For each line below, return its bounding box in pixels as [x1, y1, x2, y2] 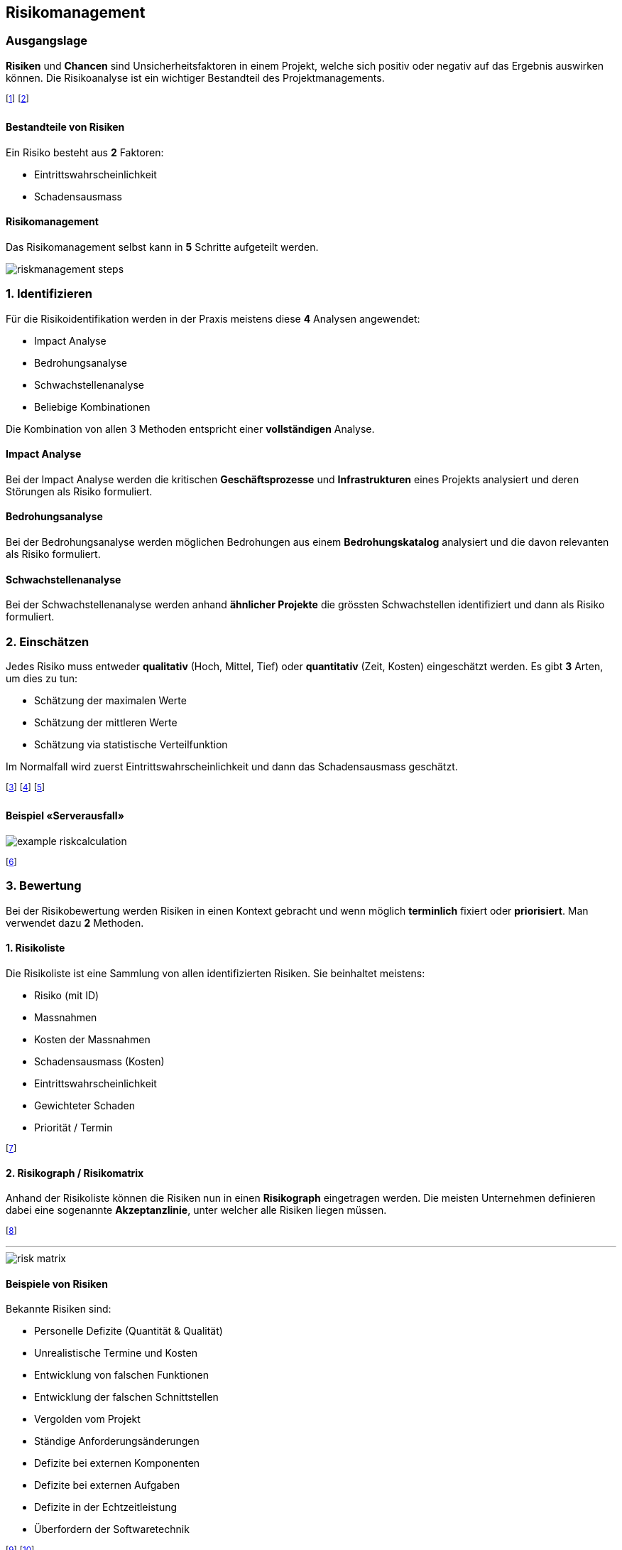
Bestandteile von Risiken [6, 121, 125, 134]
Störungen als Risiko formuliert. [6, 485, 153, 497]
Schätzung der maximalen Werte [34, 694, 187, 707]
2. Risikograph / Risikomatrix [6, 1166, 144, 1179]
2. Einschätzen [6, 634, 89, 649]
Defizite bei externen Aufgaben [34, 1479, 180, 1492]
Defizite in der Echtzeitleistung [34, 1501, 178, 1514]
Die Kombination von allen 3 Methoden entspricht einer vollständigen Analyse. [6, 422, 375, 435]
